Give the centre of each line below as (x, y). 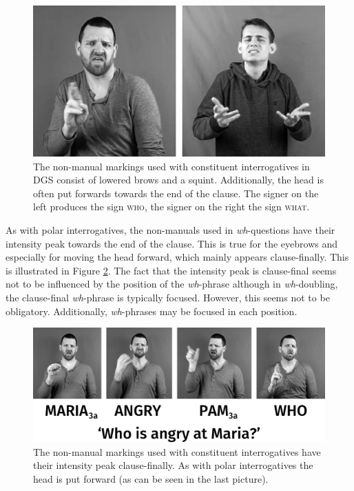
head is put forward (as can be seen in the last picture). (151, 478)
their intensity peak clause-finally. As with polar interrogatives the (173, 465)
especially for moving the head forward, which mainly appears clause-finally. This (177, 257)
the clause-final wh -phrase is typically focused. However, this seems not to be (168, 297)
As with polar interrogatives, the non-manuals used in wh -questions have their (170, 230)
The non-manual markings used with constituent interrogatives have (177, 451)
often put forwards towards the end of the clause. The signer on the (176, 193)
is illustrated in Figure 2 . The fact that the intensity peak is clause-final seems (171, 270)
